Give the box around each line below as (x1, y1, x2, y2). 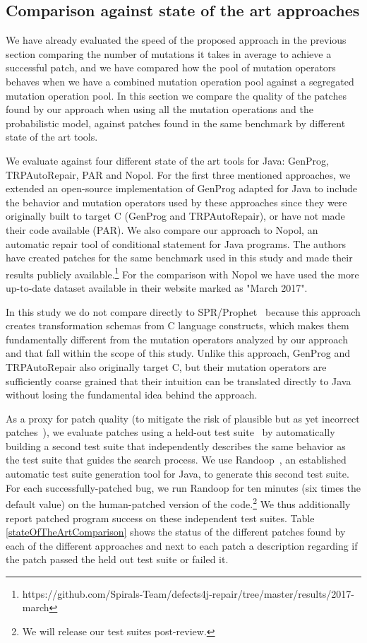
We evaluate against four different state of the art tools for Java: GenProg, (6, 153, 329, 167)
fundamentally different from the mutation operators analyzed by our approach (6, 331, 348, 346)
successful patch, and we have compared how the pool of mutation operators (6, 60, 336, 75)
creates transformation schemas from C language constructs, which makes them (6, 318, 349, 333)
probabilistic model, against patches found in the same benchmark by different (6, 115, 346, 130)
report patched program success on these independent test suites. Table (6, 510, 315, 525)
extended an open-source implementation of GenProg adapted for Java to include (6, 181, 358, 196)
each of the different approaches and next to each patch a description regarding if (6, 538, 358, 553)
